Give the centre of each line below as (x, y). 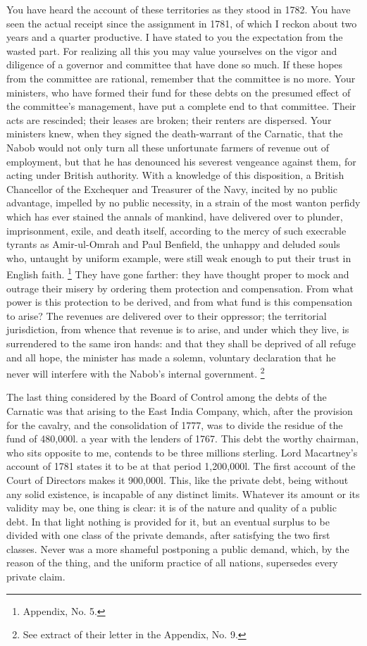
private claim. (36, 577)
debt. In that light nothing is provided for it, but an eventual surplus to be (168, 521)
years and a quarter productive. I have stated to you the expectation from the (175, 37)
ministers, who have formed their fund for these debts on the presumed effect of (179, 92)
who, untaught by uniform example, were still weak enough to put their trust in (179, 257)
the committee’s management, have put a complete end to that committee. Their (181, 106)
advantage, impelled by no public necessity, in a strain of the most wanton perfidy (183, 203)
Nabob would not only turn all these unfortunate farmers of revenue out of (168, 147)
